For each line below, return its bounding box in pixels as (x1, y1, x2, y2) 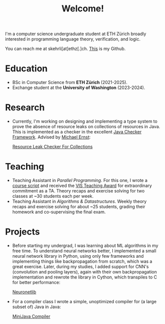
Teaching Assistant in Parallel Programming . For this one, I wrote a (12, 178, 148, 183)
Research (5, 102, 45, 113)
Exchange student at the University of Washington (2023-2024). (12, 85, 145, 91)
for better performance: (12, 279, 61, 285)
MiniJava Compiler (12, 313, 51, 319)
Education (5, 63, 48, 74)
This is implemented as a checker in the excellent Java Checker (12, 129, 142, 135)
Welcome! (61, 3, 104, 14)
